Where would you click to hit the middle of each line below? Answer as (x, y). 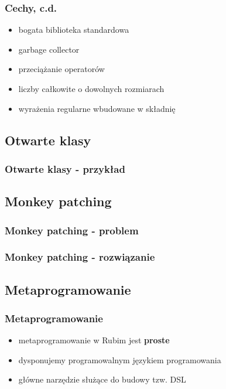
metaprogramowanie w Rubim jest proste (94, 340)
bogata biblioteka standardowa (74, 30)
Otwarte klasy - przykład (65, 168)
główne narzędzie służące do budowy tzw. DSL (102, 379)
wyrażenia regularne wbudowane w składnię (97, 108)
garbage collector (49, 49)
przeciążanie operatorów (61, 69)
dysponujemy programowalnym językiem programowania (120, 359)
